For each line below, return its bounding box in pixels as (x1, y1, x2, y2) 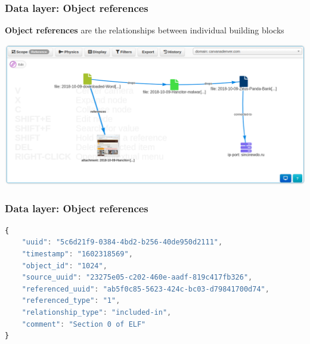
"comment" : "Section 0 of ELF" (21, 320, 146, 328)
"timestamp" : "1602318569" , (21, 250, 133, 259)
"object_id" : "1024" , (21, 261, 107, 270)
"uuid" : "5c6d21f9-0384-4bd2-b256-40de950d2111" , (21, 238, 223, 247)
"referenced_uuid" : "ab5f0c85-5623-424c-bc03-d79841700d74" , (21, 284, 269, 293)
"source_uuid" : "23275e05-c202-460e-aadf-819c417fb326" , (21, 273, 253, 282)
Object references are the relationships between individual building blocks (5, 24, 284, 36)
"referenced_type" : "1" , (21, 296, 120, 305)
